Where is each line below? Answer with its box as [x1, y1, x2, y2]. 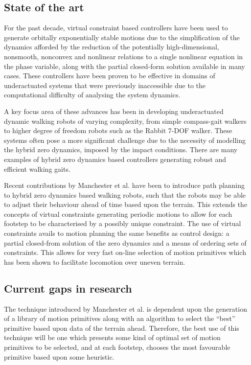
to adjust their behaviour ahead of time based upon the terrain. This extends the [4, 199, 248, 209]
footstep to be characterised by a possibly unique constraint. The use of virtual [4, 218, 241, 228]
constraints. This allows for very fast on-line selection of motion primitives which [4, 247, 246, 257]
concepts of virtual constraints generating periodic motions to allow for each [4, 208, 232, 219]
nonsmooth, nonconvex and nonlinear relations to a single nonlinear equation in [4, 51, 243, 61]
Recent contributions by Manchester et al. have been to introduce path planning [4, 180, 245, 190]
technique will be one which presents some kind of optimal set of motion [4, 332, 221, 342]
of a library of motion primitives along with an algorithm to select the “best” [4, 313, 235, 323]
